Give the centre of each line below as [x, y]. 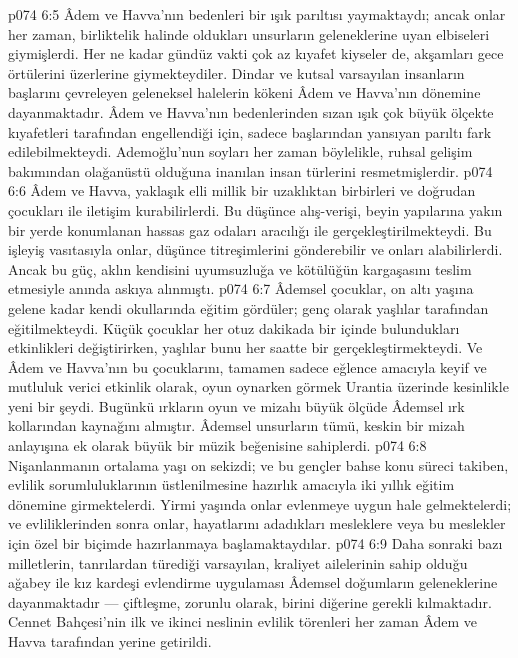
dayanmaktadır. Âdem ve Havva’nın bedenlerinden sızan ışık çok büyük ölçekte [251, 111]
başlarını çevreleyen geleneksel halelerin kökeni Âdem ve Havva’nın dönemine [244, 92]
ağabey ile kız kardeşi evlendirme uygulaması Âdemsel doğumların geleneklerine [253, 582]
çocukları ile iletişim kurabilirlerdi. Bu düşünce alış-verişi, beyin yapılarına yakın [255, 209]
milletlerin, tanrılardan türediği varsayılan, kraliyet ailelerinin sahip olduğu [238, 562]
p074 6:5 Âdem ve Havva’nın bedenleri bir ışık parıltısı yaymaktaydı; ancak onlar [257, 14]
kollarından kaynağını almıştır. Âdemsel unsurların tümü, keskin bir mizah [236, 425]
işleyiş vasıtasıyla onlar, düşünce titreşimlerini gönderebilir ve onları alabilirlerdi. [255, 249]
